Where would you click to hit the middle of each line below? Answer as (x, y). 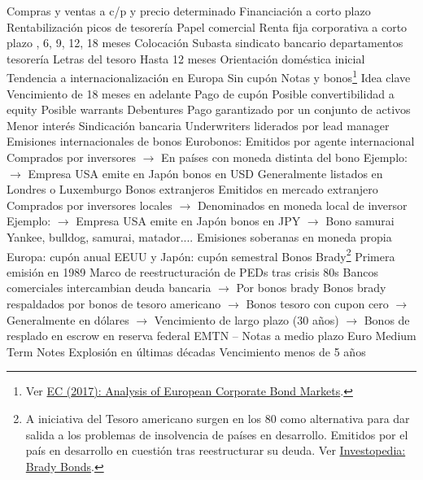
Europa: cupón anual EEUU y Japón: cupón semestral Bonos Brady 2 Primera (201, 255)
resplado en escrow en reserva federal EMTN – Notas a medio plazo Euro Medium (211, 336)
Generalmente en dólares (68, 319)
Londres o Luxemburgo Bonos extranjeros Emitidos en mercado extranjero (192, 189)
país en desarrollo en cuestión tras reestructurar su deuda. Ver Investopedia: (216, 450)
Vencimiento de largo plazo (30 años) (246, 319)
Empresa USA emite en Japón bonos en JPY (188, 221)
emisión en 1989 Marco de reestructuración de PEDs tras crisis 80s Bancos (192, 271)
